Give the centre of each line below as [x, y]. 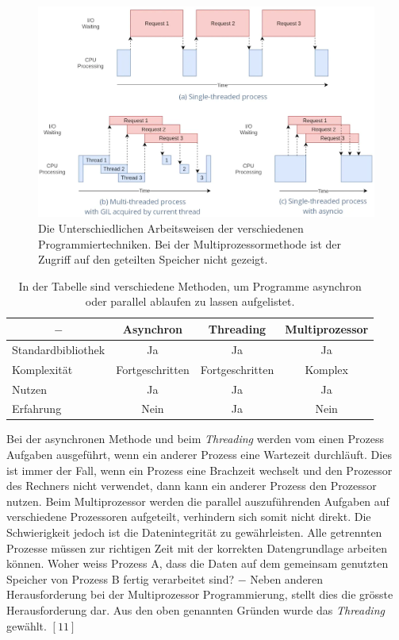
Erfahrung [37, 409]
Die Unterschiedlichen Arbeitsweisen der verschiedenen [171, 228]
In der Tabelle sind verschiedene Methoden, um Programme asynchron [190, 285]
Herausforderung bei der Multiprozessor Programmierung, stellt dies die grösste [200, 594]
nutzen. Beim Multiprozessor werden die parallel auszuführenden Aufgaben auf [198, 501]
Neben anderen [287, 578]
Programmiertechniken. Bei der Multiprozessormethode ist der [190, 243]
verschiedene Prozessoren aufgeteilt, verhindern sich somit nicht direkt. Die [189, 517]
